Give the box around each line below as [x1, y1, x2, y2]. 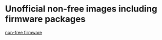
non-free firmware [5, 29, 42, 35]
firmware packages [5, 13, 86, 25]
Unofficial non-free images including [5, 3, 158, 14]
